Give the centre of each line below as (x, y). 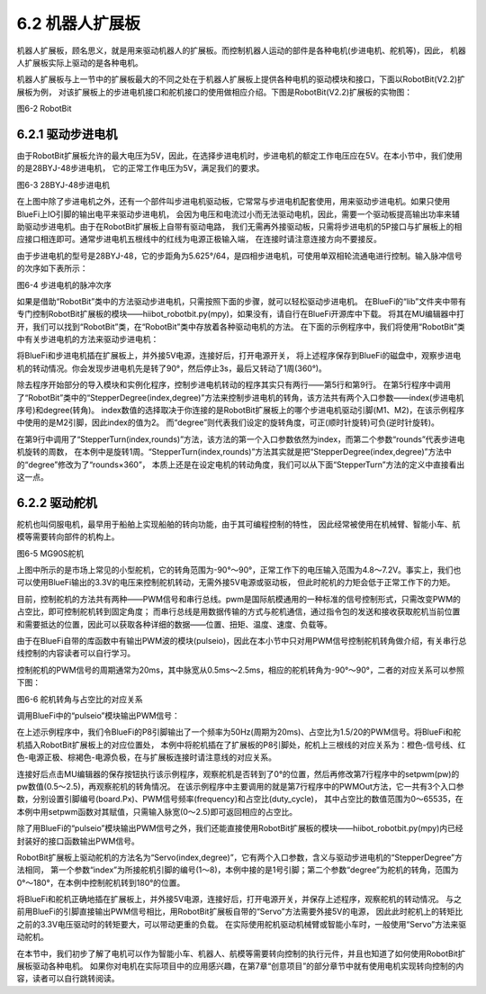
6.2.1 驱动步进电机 (67, 134)
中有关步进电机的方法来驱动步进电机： (88, 339)
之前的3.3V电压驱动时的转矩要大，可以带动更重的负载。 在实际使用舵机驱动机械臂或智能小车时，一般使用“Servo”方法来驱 (242, 924)
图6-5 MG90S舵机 (50, 553)
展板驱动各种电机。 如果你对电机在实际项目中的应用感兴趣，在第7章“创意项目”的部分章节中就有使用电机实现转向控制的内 (240, 966)
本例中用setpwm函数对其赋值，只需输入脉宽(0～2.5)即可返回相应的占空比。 (157, 811)
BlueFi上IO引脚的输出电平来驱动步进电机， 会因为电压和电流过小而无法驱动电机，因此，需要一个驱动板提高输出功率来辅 (238, 214)
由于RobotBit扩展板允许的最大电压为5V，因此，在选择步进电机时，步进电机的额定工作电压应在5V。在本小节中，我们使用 (239, 156)
